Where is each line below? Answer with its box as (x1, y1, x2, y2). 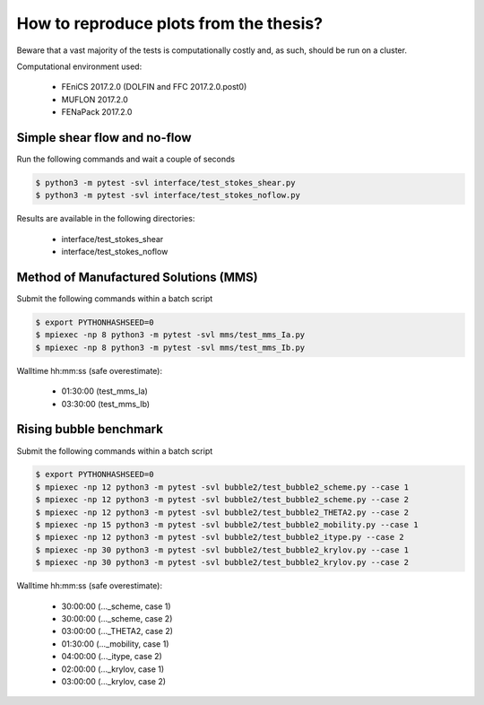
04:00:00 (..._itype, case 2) (61, 651, 163, 662)
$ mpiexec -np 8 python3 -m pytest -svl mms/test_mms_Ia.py (35, 330, 306, 340)
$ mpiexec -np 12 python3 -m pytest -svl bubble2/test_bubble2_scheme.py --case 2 (35, 494, 410, 505)
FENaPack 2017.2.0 (61, 107, 133, 117)
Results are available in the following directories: (16, 213, 195, 224)
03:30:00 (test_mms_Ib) (61, 398, 151, 409)
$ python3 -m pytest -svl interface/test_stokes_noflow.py (35, 190, 300, 201)
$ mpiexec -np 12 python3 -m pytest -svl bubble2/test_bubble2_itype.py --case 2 (35, 532, 405, 543)
